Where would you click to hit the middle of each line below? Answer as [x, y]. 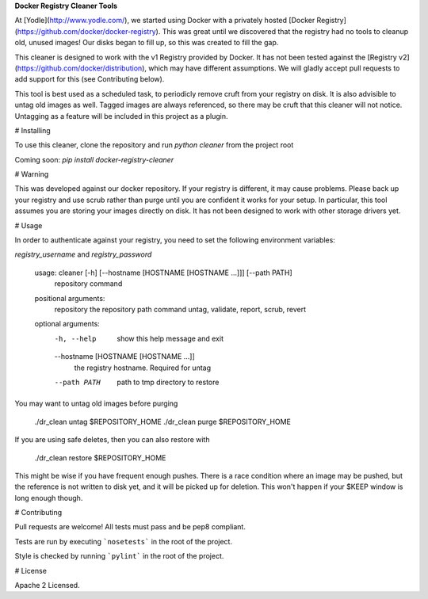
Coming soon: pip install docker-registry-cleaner [94, 159]
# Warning [32, 174]
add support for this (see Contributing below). [90, 79]
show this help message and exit [170, 338]
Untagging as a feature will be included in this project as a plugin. [122, 116]
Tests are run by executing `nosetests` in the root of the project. [124, 541]
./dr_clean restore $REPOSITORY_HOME [100, 458]
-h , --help [75, 338]
